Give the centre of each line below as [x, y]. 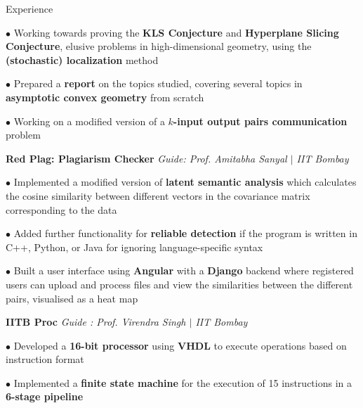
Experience [29, 8]
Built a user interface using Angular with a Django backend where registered [184, 270]
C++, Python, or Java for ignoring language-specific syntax [134, 247]
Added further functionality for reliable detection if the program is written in [185, 233]
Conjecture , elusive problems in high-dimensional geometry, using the [159, 46]
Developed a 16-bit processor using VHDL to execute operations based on [180, 345]
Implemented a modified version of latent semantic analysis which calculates [185, 182]
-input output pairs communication [260, 121]
